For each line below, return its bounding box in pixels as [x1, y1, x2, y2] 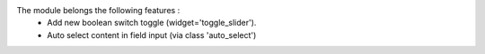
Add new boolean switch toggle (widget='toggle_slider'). [47, 18, 257, 28]
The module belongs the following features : [16, 5, 181, 15]
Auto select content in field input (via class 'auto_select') [47, 29, 257, 40]
